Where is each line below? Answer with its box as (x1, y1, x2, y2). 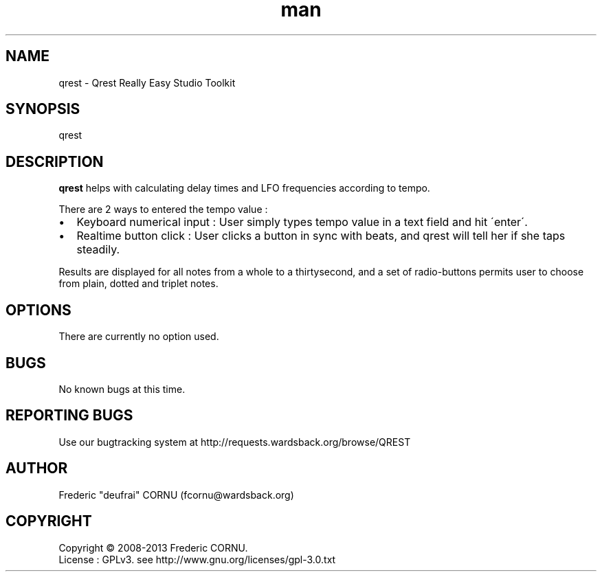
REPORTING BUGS (5, 407, 133, 425)
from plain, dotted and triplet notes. (58, 278, 219, 290)
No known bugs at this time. (58, 383, 186, 395)
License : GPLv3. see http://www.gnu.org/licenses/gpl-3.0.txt (58, 553, 336, 565)
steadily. (76, 242, 120, 257)
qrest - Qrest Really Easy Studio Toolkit (58, 76, 236, 89)
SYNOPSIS (5, 100, 80, 118)
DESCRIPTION (5, 152, 104, 170)
